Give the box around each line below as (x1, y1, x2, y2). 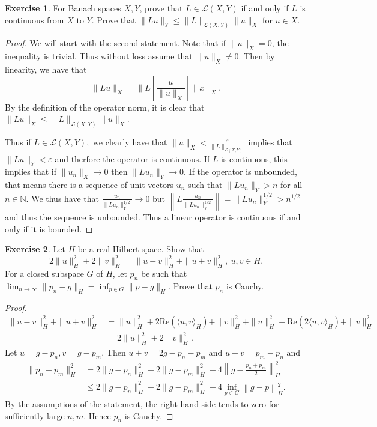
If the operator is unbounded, (188, 165, 297, 178)
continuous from (5, 13, 64, 26)
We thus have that (31, 192, 100, 204)
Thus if (5, 136, 31, 148)
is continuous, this (221, 152, 288, 165)
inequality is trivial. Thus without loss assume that (5, 50, 193, 62)
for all (280, 178, 303, 191)
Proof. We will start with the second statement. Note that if (5, 37, 226, 49)
